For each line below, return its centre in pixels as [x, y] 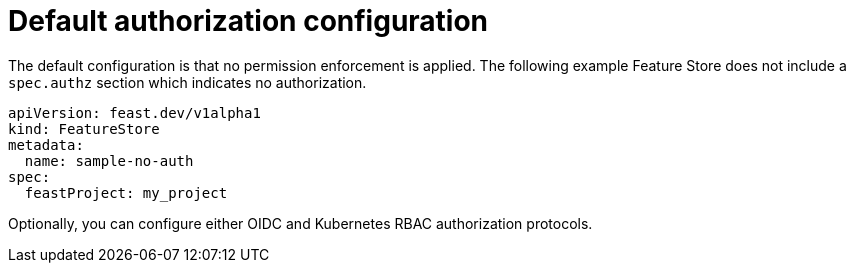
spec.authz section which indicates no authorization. [187, 82]
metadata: [46, 144]
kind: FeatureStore [84, 128]
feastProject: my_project [126, 192]
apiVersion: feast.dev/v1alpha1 [134, 112]
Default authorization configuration [248, 21]
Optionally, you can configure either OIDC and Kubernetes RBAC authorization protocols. [300, 223]
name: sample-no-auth [109, 160]
